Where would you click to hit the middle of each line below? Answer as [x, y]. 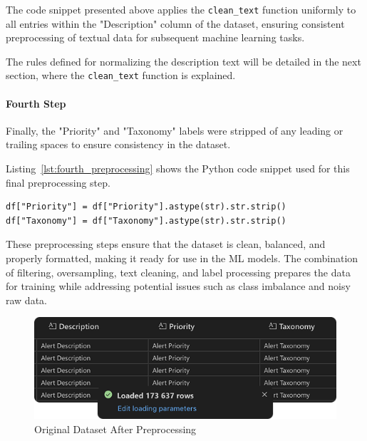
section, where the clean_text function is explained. [121, 75]
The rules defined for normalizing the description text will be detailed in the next [183, 61]
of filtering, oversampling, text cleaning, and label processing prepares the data [178, 272]
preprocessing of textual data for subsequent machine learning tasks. [155, 37]
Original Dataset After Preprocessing [115, 429]
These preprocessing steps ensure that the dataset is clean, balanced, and [166, 244]
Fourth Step [36, 103]
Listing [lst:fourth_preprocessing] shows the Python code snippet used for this [178, 168]
